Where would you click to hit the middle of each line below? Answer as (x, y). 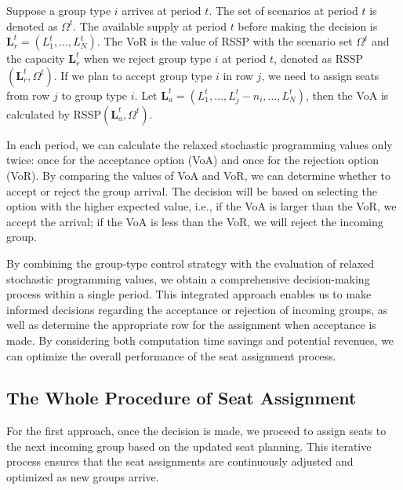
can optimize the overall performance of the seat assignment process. (171, 355)
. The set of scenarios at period (283, 10)
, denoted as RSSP (319, 59)
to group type (94, 95)
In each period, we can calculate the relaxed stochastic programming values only (200, 144)
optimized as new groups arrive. (83, 477)
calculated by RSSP (54, 113)
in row (238, 75)
